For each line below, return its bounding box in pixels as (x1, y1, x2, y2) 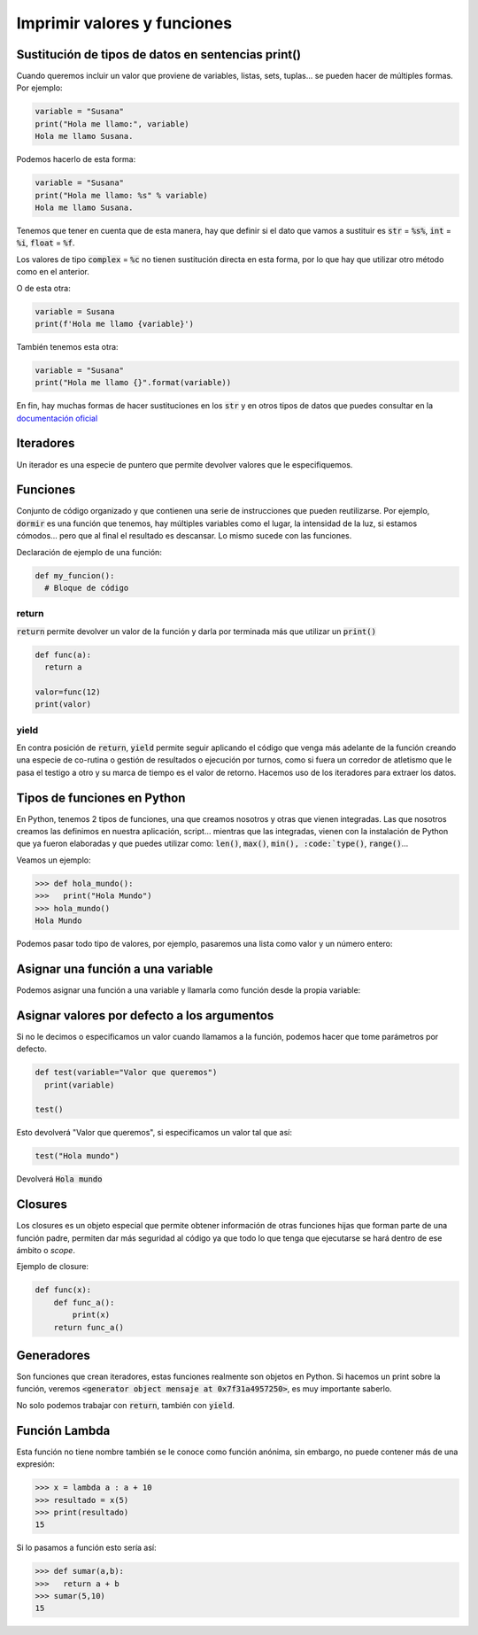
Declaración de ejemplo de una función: (16, 546, 163, 557)
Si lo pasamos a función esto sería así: (16, 1542, 157, 1554)
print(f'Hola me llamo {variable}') (35, 319, 195, 329)
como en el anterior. (16, 267, 90, 277)
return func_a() (53, 1322, 124, 1332)
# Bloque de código (44, 583, 129, 593)
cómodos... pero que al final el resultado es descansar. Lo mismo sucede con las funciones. (16, 531, 352, 541)
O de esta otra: (16, 283, 71, 293)
